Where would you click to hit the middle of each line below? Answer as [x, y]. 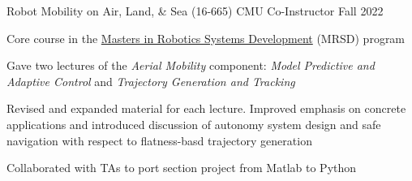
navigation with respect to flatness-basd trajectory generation [159, 140]
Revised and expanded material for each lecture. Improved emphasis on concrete [206, 108]
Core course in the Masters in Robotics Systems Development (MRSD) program [206, 38]
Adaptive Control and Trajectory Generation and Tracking [151, 81]
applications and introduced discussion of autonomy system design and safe [194, 124]
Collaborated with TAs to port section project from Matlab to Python [182, 168]
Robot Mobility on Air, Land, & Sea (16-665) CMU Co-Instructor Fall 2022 [195, 11]
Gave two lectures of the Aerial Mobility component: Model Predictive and [191, 65]
